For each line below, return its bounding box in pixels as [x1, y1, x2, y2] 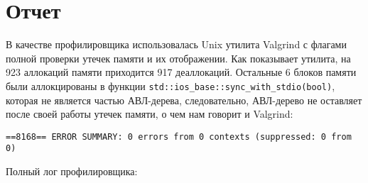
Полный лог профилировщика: [6, 164, 138, 179]
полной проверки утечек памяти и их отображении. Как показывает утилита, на [6, 50, 351, 65]
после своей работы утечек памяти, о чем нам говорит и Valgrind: [6, 106, 293, 121]
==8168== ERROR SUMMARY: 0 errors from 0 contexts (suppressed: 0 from [6, 131, 352, 142]
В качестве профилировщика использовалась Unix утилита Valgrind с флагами [6, 37, 347, 52]
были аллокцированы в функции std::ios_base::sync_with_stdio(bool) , [6, 78, 335, 93]
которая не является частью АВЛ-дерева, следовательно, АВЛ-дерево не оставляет [6, 92, 362, 107]
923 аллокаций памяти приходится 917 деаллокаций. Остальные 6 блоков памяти [6, 65, 357, 79]
